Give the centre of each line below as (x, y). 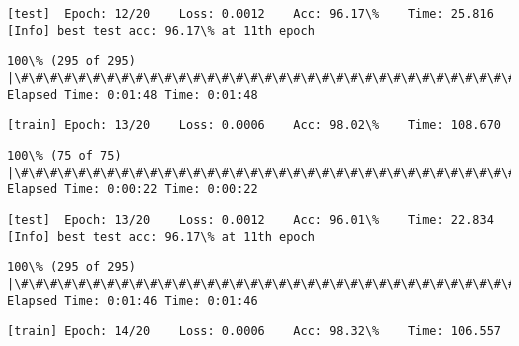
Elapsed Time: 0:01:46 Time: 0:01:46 (132, 300)
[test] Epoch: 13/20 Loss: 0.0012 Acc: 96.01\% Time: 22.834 (250, 219)
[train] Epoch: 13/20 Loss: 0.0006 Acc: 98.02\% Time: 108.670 (254, 125)
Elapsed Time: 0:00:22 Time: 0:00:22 (132, 189)
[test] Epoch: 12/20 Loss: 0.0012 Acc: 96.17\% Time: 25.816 (250, 14)
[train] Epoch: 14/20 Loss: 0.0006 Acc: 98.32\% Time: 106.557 (254, 331)
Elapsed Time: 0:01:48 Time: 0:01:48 (132, 94)
